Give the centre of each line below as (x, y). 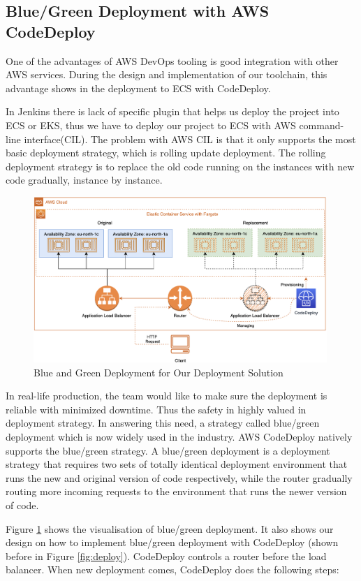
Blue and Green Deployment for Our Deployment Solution (159, 372)
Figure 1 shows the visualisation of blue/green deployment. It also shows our (170, 528)
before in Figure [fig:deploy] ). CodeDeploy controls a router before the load (166, 556)
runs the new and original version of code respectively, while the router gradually (179, 477)
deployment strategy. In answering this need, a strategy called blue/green (163, 423)
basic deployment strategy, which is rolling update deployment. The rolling (166, 153)
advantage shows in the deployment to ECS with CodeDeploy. (138, 88)
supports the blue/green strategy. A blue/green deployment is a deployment (168, 450)
